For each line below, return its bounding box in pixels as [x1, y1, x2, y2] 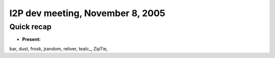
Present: [22, 36, 41, 42]
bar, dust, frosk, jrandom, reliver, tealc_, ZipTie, [9, 45, 108, 51]
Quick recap [9, 22, 52, 31]
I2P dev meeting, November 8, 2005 [9, 8, 166, 19]
